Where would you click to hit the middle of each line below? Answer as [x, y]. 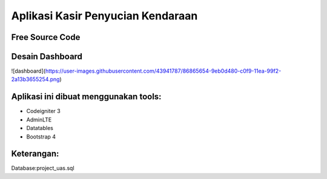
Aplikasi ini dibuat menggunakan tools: [86, 97]
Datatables [40, 128]
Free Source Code [46, 37]
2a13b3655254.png [35, 79]
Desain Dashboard [47, 57]
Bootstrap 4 [41, 137]
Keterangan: [35, 154]
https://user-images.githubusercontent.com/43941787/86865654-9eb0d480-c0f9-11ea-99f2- [163, 71]
